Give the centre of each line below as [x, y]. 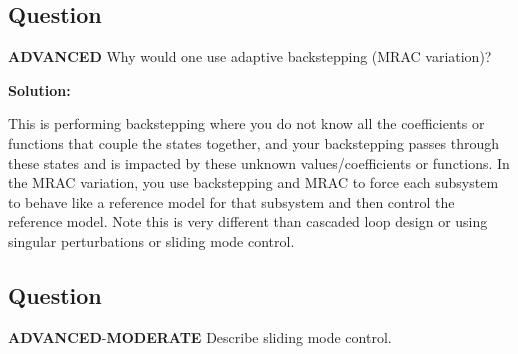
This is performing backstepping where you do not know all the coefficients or [246, 123]
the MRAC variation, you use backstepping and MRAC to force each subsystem [253, 182]
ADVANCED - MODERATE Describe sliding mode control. [200, 336]
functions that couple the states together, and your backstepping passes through [254, 142]
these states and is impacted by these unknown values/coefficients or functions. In [259, 162]
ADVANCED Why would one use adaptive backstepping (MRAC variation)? [250, 56]
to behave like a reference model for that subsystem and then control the [231, 201]
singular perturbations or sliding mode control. [151, 240]
